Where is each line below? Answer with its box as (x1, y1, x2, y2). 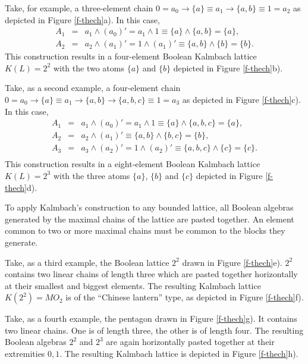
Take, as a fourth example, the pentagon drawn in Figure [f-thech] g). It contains (5, 312, 297, 325)
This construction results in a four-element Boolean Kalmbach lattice (5, 50, 257, 62)
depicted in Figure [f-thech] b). (173, 61, 283, 74)
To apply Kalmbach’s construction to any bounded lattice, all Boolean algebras (5, 201, 294, 214)
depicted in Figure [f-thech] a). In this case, (5, 13, 160, 26)
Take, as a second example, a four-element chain (5, 81, 181, 94)
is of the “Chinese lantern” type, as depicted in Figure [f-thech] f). (65, 291, 304, 303)
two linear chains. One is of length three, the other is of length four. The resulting (5, 324, 304, 336)
